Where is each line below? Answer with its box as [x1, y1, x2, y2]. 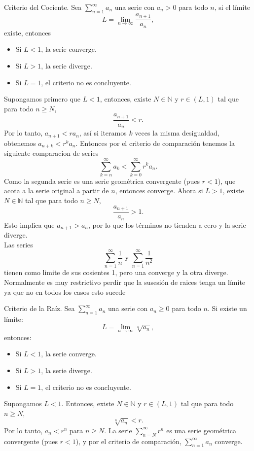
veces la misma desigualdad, [135, 128, 219, 138]
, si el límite [214, 2, 251, 12]
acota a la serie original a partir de [4, 185, 109, 196]
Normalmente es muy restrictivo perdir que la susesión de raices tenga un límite [4, 277, 246, 287]
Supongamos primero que [4, 94, 80, 104]
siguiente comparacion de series [4, 148, 99, 158]
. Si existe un [207, 303, 247, 313]
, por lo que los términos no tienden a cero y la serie [88, 219, 246, 230]
